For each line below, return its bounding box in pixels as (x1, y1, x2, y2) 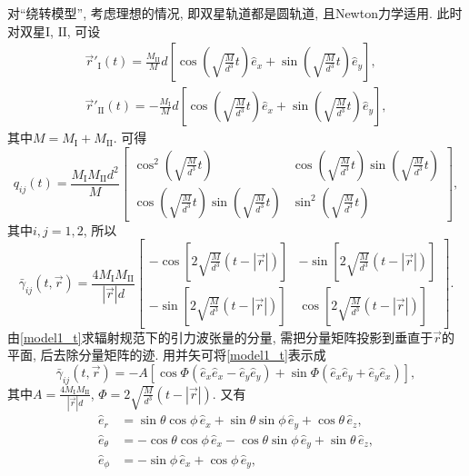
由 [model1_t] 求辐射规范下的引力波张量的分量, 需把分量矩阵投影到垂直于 (7, 327, 434, 346)
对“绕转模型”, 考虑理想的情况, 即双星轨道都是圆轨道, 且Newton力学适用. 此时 (7, 4, 463, 22)
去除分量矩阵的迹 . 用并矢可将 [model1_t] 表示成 (53, 345, 326, 364)
